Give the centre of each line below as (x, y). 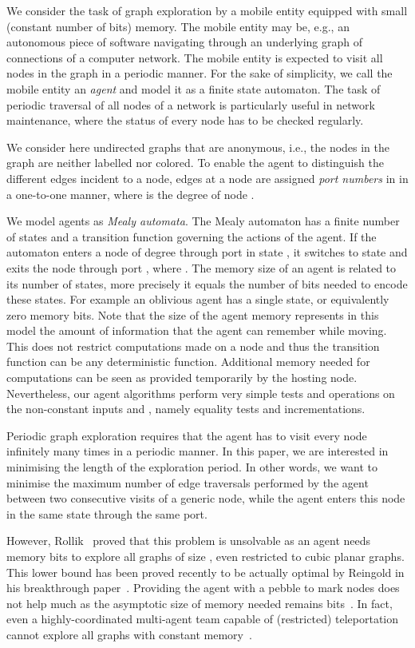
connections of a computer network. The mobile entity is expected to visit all (195, 57)
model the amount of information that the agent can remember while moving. (197, 330)
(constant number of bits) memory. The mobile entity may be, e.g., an (178, 26)
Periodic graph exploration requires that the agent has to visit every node (187, 435)
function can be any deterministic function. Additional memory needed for (188, 362)
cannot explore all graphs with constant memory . (129, 634)
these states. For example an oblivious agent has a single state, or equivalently (198, 299)
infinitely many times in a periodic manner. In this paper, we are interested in (198, 451)
